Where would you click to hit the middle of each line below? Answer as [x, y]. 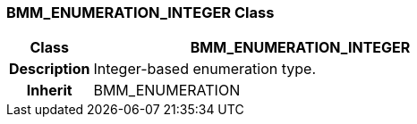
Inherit [49, 91]
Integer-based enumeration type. [205, 69]
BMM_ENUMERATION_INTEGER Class [140, 12]
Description [50, 69]
